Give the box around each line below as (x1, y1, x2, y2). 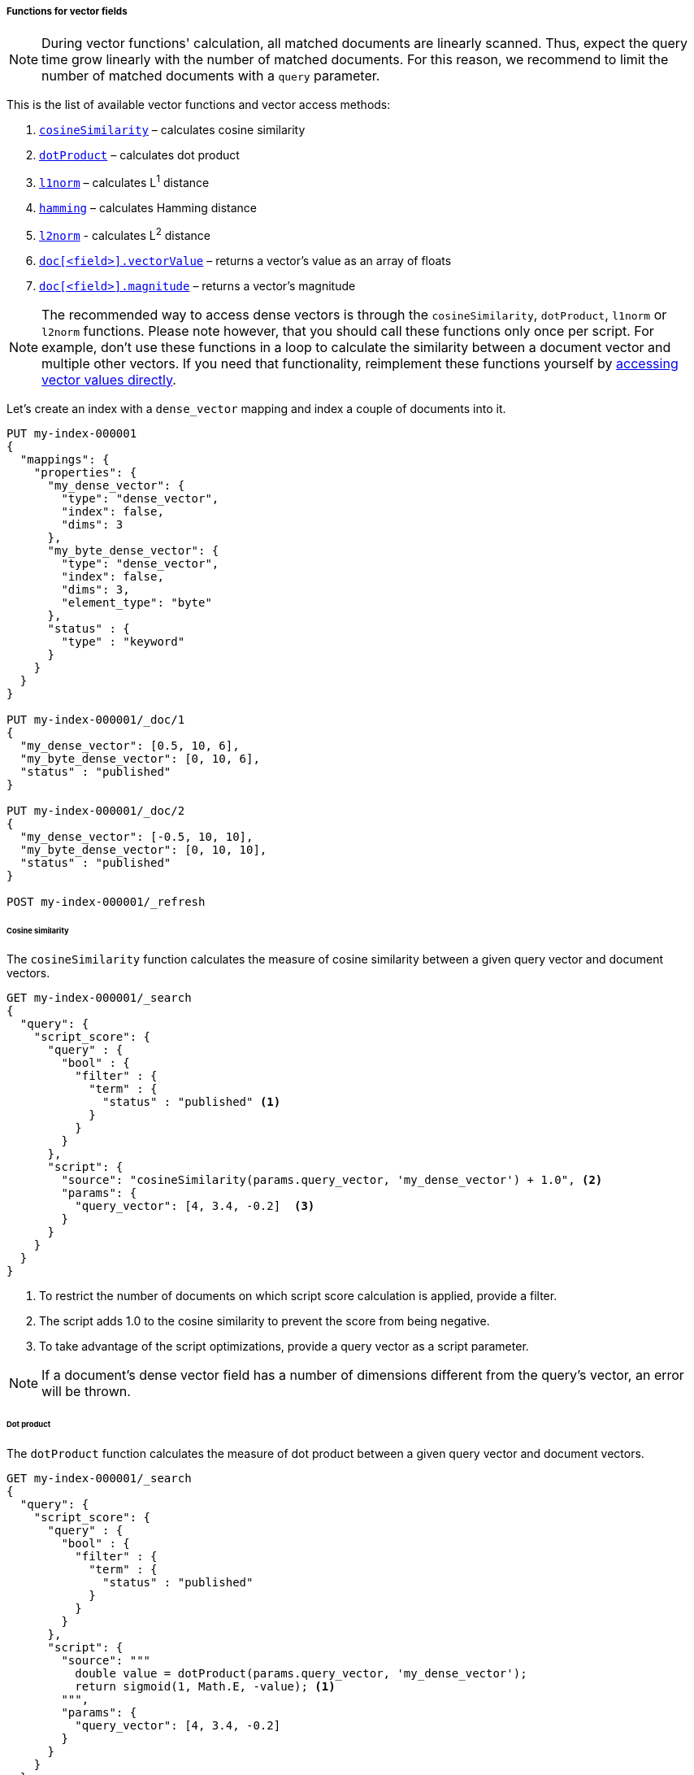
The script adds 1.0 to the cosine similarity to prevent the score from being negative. (39, 1314, 490, 1329)
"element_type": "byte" (61, 595, 212, 609)
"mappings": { (20, 452, 110, 466)
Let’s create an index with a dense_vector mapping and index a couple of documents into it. (7, 401, 506, 415)
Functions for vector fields (7, 6, 128, 17)
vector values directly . (41, 371, 176, 388)
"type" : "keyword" (61, 634, 185, 648)
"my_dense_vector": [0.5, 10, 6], (20, 738, 240, 752)
